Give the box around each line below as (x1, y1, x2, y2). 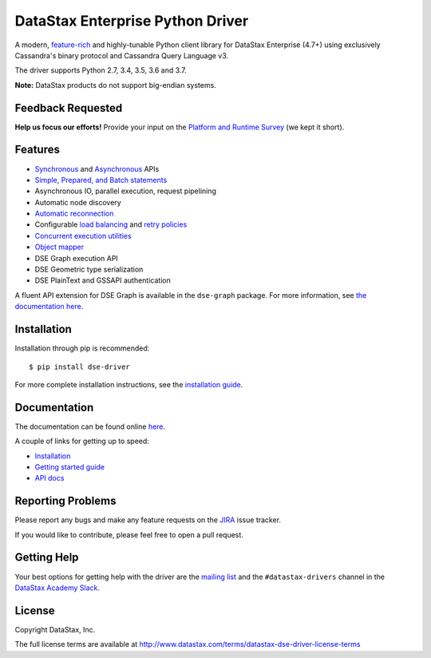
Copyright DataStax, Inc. (14, 624, 96, 634)
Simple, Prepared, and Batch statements (34, 175, 168, 184)
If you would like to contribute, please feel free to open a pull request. (14, 529, 243, 539)
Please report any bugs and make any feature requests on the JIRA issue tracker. (14, 515, 282, 525)
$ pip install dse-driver (29, 362, 131, 371)
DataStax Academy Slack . (14, 583, 100, 593)
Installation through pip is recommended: (14, 343, 150, 353)
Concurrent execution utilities (34, 231, 132, 240)
